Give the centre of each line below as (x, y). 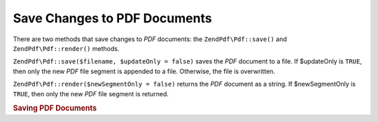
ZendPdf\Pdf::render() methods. (66, 48)
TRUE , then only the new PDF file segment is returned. (91, 93)
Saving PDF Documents (55, 108)
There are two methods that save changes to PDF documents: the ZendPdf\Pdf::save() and (150, 39)
